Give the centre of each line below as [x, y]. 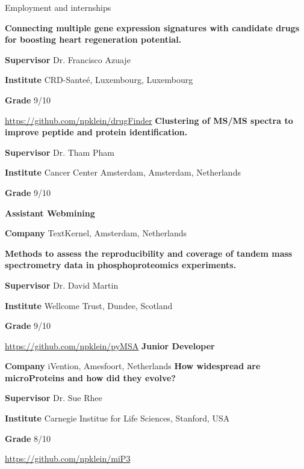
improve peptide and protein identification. [96, 132]
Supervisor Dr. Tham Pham [60, 152]
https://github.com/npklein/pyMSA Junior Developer [110, 345]
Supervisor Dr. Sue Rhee [54, 398]
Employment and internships [58, 7]
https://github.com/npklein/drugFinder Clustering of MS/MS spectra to [149, 120]
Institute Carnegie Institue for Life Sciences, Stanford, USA [117, 418]
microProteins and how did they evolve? [90, 377]
